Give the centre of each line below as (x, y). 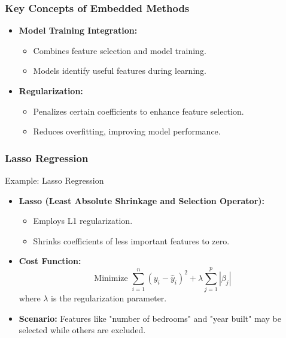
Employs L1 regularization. (83, 221)
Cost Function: (50, 261)
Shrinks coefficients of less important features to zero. (131, 240)
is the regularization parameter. (109, 298)
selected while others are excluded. (82, 330)
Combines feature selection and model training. (120, 50)
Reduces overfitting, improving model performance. (127, 131)
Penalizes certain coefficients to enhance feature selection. (139, 111)
